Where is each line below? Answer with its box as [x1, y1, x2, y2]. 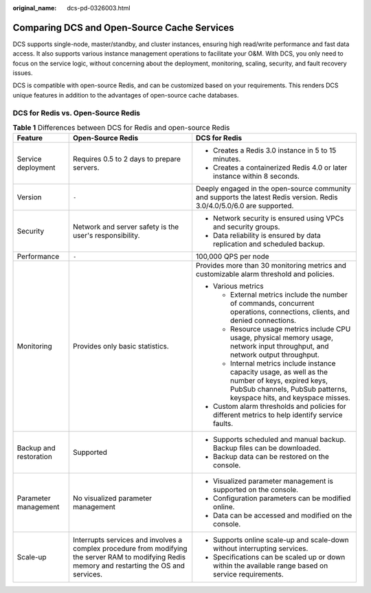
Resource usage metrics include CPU [230, 324, 351, 334]
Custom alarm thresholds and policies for [213, 402, 346, 412]
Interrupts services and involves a [72, 535, 183, 545]
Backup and [16, 443, 56, 453]
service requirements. [213, 570, 284, 579]
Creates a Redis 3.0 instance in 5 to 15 [213, 146, 337, 155]
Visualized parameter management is [213, 476, 333, 486]
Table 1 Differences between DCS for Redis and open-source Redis [12, 123, 230, 133]
